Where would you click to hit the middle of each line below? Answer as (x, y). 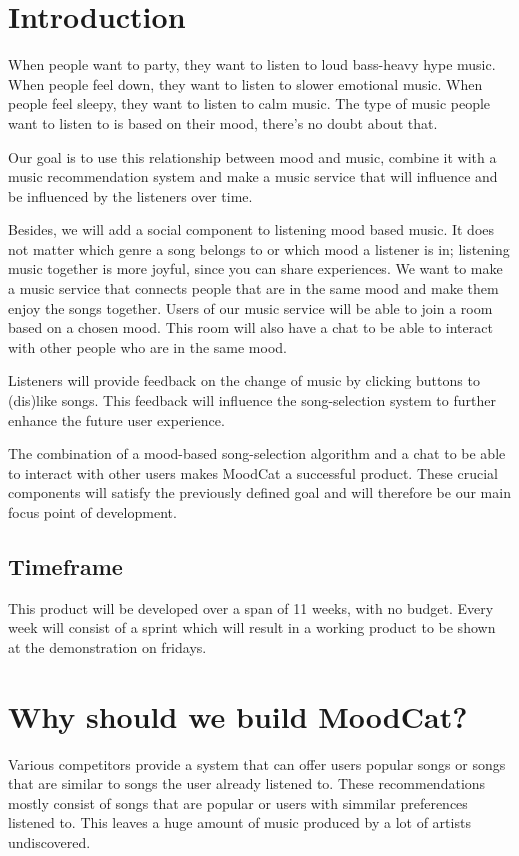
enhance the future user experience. (116, 419)
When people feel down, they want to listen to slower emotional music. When (245, 83)
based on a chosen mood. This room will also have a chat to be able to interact (250, 327)
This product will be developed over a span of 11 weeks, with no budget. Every (251, 607)
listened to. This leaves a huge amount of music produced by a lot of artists (239, 822)
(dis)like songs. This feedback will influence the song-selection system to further (252, 400)
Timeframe (65, 565)
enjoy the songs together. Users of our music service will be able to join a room (250, 307)
